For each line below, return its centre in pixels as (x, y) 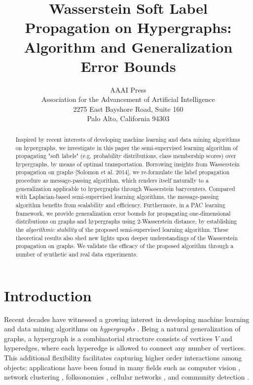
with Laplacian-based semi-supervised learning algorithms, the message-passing (117, 197)
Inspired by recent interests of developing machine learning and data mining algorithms (128, 139)
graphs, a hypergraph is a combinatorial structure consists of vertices (108, 338)
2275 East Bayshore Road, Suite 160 (128, 109)
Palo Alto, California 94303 (128, 118)
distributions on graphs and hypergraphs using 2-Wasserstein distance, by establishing (126, 221)
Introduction (48, 295)
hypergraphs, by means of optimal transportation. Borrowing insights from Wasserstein (127, 164)
